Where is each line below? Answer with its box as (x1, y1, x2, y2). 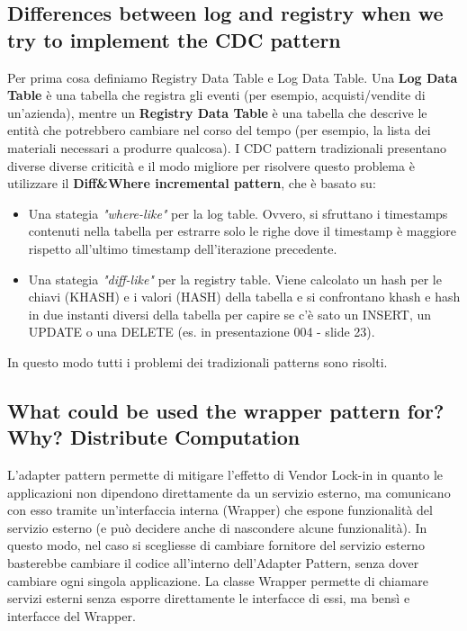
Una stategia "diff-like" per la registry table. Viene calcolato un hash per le (28, 269, 442, 288)
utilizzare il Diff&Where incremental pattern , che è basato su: (7, 174, 376, 193)
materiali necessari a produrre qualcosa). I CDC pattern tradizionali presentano (7, 138, 447, 157)
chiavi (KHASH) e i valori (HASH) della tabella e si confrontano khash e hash (28, 287, 461, 306)
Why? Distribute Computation (7, 423, 301, 451)
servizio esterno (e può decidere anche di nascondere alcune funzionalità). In (7, 518, 427, 536)
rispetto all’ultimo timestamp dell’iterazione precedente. (28, 239, 337, 257)
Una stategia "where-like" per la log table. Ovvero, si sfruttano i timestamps (28, 203, 448, 222)
